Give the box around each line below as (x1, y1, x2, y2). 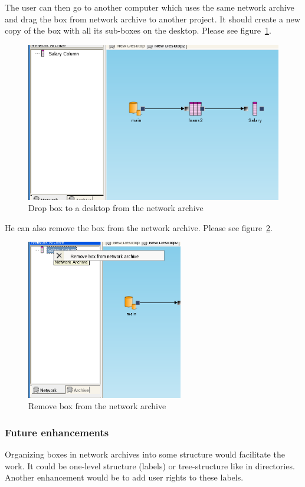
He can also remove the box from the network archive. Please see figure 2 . (5, 221, 273, 233)
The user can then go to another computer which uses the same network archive (5, 1, 294, 13)
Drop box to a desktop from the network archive (28, 202, 204, 214)
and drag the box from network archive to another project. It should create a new (5, 12, 300, 25)
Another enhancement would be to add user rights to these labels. (5, 471, 244, 483)
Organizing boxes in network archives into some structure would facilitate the (5, 448, 285, 460)
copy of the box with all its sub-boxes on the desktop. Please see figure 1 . (5, 24, 271, 37)
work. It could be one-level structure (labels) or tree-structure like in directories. (5, 459, 295, 472)
